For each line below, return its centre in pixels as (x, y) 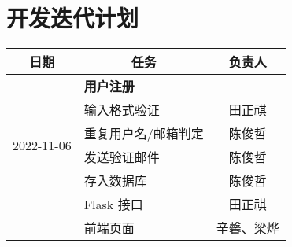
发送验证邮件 (122, 157)
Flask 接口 (113, 205)
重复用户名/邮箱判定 (144, 134)
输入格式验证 (122, 110)
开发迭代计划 (73, 18)
